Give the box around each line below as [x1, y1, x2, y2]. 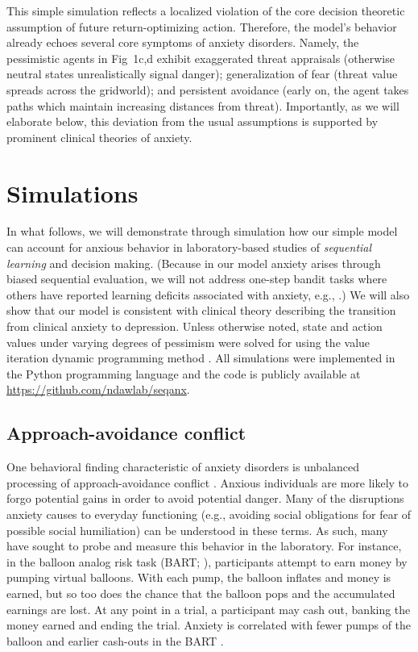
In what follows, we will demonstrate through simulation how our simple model [6, 223, 398, 240]
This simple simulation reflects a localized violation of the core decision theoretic [6, 2, 405, 19]
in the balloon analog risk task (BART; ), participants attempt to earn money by [6, 553, 408, 570]
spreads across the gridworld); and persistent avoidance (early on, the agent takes [6, 81, 409, 98]
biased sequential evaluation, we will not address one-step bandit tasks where [6, 270, 387, 287]
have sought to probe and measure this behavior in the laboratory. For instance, [6, 537, 402, 554]
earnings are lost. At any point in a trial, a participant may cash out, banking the [6, 600, 411, 617]
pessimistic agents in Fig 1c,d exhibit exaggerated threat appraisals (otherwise [6, 49, 395, 66]
